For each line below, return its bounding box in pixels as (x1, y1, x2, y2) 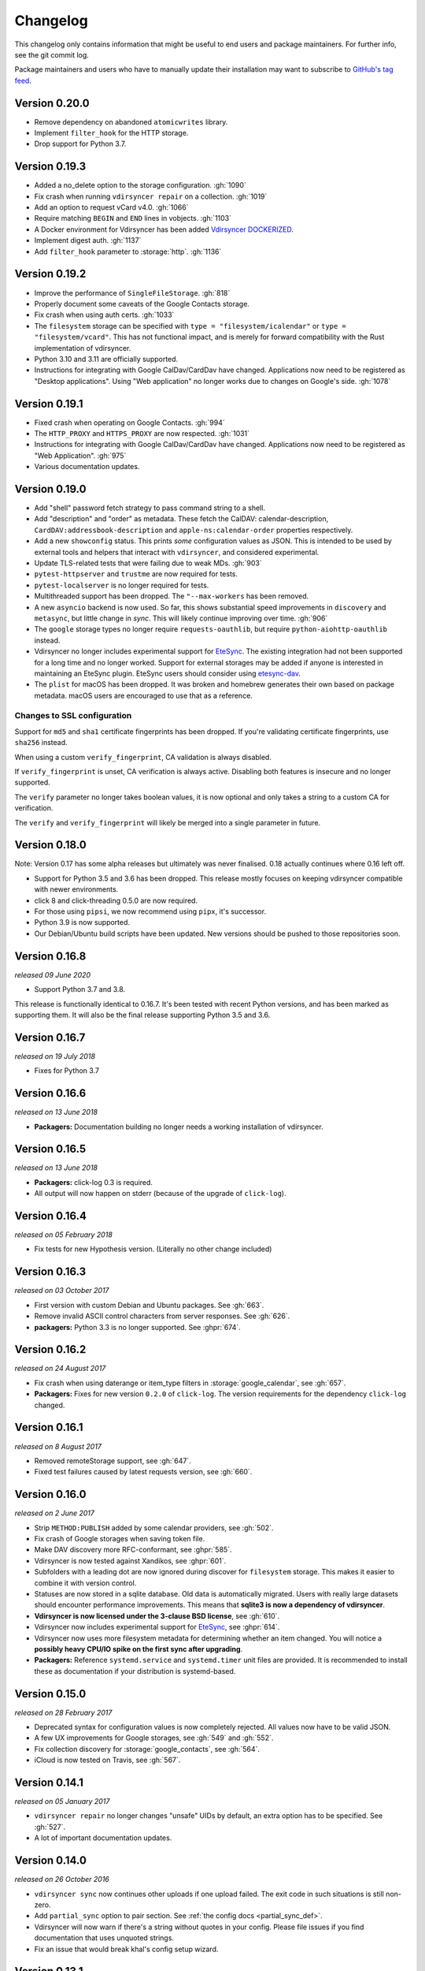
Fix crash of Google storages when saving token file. (34, 1534, 205, 1544)
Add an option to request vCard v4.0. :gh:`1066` (34, 203, 189, 212)
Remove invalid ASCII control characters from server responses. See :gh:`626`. (34, 1311, 290, 1321)
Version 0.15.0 (14, 1687, 87, 1701)
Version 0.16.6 (14, 1086, 87, 1100)
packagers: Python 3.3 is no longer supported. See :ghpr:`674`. (34, 1322, 242, 1332)
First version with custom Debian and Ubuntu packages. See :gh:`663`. (34, 1300, 264, 1310)
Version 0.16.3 (14, 1265, 87, 1279)
